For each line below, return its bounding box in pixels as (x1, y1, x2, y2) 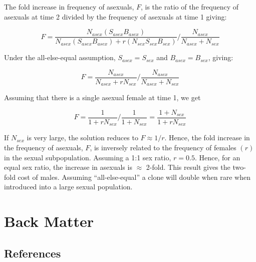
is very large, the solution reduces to (27, 132, 138, 143)
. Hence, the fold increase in (164, 132, 250, 143)
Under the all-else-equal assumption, (4, 52, 116, 63)
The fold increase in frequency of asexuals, (4, 2, 134, 12)
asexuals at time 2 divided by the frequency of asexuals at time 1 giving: (4, 11, 227, 22)
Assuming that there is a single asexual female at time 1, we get (4, 92, 201, 103)
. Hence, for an (194, 152, 240, 162)
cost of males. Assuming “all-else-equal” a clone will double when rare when (18, 171, 250, 182)
